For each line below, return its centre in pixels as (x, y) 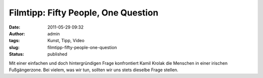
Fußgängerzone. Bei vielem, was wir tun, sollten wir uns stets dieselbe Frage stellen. (94, 70)
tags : (14, 41)
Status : (17, 54)
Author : (17, 33)
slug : (14, 47)
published (57, 54)
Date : (15, 27)
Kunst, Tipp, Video (66, 41)
